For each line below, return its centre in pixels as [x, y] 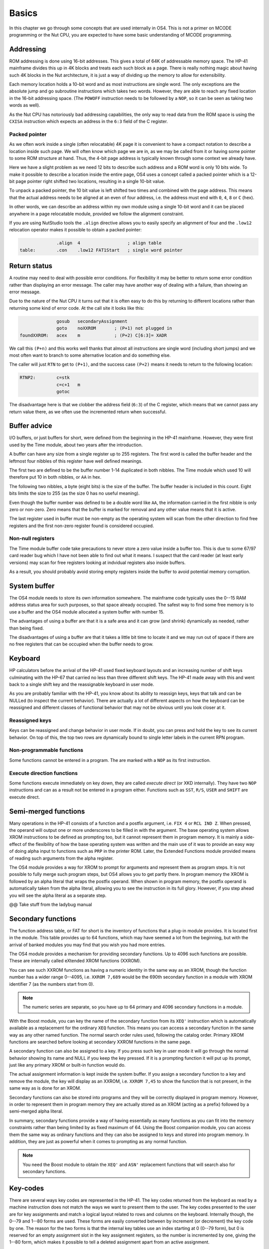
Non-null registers [32, 539]
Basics [23, 13]
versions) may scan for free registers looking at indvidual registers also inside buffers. [97, 563]
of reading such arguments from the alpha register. [62, 858]
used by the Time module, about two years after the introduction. [76, 445]
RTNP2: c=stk [45, 378]
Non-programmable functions [46, 750]
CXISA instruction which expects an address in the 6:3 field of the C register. [88, 121]
